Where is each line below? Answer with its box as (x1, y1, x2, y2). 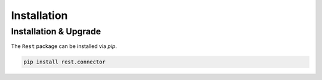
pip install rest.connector (23, 59, 106, 65)
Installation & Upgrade (11, 26, 101, 37)
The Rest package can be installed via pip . (11, 43, 117, 50)
